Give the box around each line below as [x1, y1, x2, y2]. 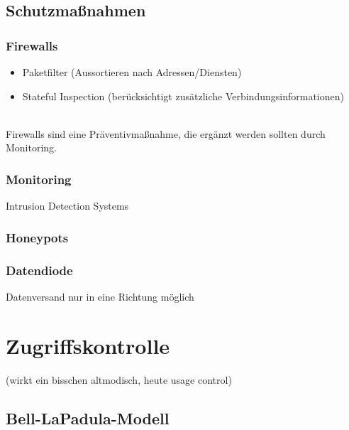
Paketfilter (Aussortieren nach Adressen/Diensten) [22, 65, 242, 79]
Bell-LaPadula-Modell [6, 407, 170, 429]
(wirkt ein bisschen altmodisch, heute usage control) [6, 372, 232, 387]
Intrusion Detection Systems [6, 198, 129, 213]
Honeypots [6, 228, 69, 246]
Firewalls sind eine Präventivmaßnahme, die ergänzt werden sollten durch [6, 126, 326, 141]
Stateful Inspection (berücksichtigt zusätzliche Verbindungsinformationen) [22, 88, 344, 103]
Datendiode [6, 261, 73, 279]
